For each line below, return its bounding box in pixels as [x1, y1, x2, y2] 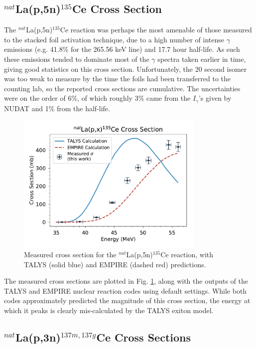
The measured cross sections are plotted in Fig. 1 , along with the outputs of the [4, 276, 248, 286]
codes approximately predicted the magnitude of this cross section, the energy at [4, 295, 251, 306]
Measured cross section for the [24, 249, 117, 260]
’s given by [198, 93, 232, 103]
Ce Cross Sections [96, 330, 191, 345]
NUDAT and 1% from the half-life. [4, 103, 110, 113]
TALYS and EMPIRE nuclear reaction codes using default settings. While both [4, 285, 247, 296]
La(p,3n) [15, 330, 61, 345]
